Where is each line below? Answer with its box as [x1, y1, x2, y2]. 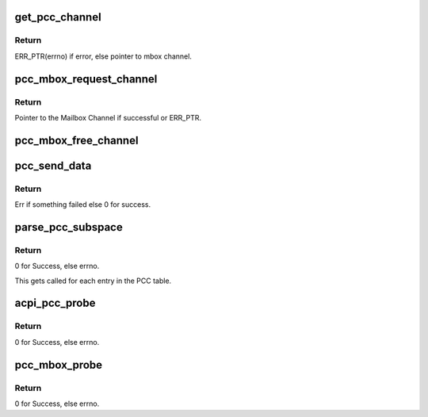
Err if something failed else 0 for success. [14, 200, 151, 209]
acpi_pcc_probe [14, 296, 96, 310]
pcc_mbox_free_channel [14, 133, 139, 147]
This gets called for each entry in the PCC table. [14, 276, 172, 285]
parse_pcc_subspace [14, 220, 123, 234]
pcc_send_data [14, 159, 92, 172]
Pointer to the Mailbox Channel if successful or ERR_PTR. [14, 113, 202, 122]
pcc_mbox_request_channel [14, 72, 158, 86]
